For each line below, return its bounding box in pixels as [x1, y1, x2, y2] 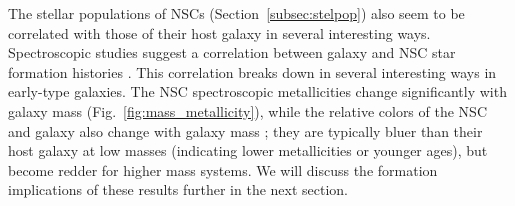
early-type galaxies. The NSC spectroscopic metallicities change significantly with [8, 81, 507, 102]
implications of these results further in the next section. [8, 179, 349, 200]
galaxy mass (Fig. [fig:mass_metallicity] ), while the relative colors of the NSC [8, 100, 487, 121]
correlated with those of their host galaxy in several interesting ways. [8, 22, 431, 43]
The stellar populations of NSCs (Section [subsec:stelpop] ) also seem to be [8, 3, 465, 23]
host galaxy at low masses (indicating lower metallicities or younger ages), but [8, 140, 488, 161]
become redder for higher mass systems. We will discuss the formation [8, 159, 438, 180]
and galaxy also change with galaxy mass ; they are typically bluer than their [8, 120, 483, 141]
